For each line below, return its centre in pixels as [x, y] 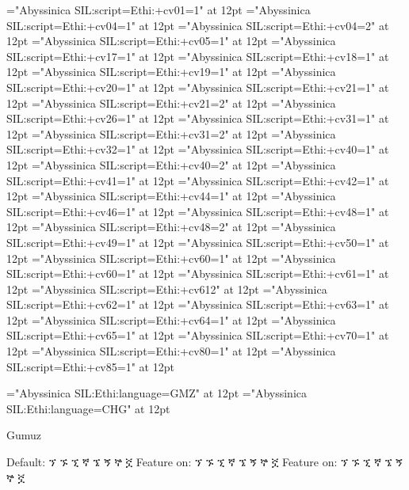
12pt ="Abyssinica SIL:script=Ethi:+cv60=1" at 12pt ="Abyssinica [171, 258]
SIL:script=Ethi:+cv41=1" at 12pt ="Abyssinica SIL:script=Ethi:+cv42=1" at [198, 180]
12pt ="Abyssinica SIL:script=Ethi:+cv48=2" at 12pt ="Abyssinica [171, 227]
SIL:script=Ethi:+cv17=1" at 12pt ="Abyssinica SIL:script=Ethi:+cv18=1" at [198, 56]
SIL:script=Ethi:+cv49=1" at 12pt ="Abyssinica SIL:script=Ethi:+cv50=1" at [198, 242]
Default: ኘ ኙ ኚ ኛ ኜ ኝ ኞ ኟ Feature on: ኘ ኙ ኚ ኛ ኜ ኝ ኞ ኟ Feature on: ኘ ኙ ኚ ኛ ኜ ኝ [204, 462]
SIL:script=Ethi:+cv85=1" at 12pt [90, 366]
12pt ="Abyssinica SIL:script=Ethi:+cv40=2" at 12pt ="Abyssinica [171, 164]
